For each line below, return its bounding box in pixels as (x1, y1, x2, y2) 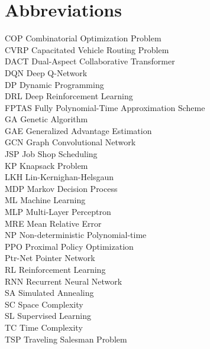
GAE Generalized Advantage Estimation (5, 124, 152, 136)
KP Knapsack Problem (5, 159, 88, 171)
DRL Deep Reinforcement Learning (5, 90, 133, 102)
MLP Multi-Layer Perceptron (5, 206, 111, 218)
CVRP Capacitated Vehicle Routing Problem (5, 43, 169, 56)
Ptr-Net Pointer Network (5, 252, 95, 264)
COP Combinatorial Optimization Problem (5, 32, 161, 44)
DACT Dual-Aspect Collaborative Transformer (5, 55, 175, 67)
